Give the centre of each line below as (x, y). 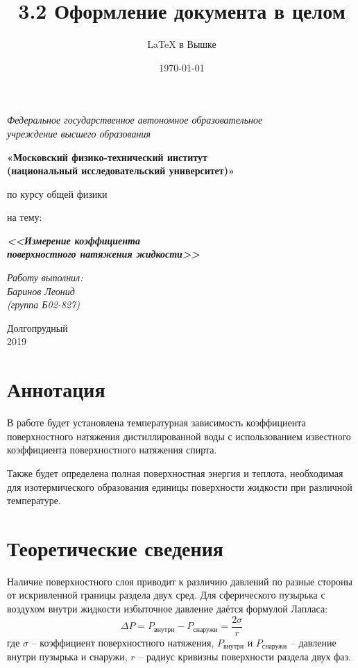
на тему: (25, 217)
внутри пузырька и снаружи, (67, 657)
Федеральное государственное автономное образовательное (135, 120)
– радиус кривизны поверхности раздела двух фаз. (245, 657)
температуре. (34, 500)
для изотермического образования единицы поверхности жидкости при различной (180, 486)
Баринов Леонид (41, 291)
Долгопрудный (37, 327)
